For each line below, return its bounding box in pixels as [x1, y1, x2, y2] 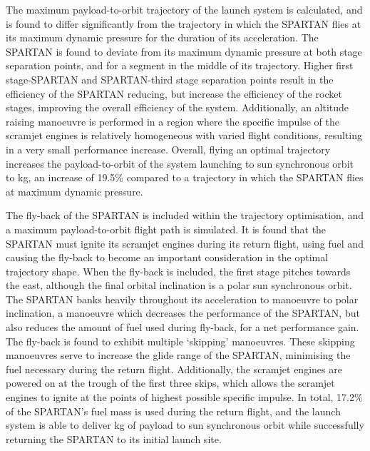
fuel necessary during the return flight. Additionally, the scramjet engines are [6, 361, 342, 376]
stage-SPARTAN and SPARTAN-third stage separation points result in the [6, 71, 334, 86]
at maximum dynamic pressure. [6, 183, 143, 198]
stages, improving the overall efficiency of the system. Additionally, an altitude [6, 100, 349, 115]
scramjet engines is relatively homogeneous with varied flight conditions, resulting [6, 128, 362, 143]
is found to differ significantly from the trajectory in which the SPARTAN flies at [6, 16, 361, 31]
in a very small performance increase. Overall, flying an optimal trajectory [6, 141, 331, 156]
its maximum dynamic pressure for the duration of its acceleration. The [6, 30, 319, 45]
